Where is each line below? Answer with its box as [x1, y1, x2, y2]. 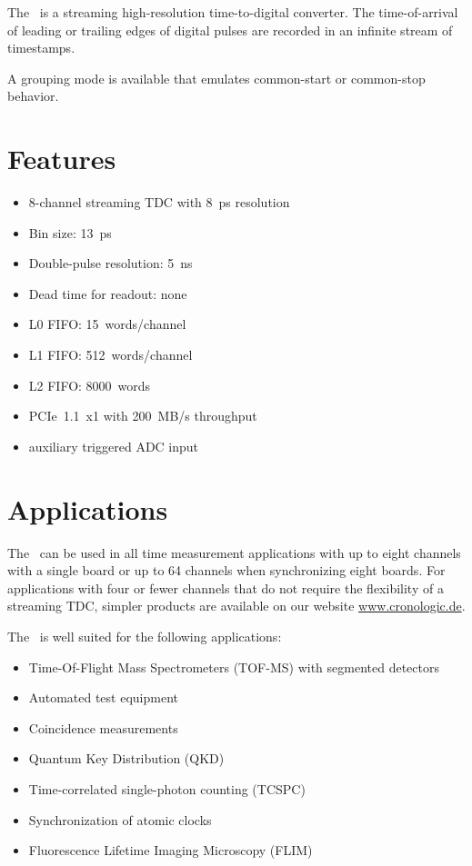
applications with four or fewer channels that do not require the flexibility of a [7, 578, 444, 597]
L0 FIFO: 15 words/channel [28, 314, 186, 333]
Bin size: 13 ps [28, 223, 112, 242]
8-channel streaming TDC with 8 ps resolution [28, 193, 290, 212]
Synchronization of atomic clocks [28, 810, 212, 829]
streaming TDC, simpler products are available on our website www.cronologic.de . [7, 596, 466, 615]
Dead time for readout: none [28, 284, 187, 303]
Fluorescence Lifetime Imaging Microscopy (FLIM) [28, 841, 313, 860]
